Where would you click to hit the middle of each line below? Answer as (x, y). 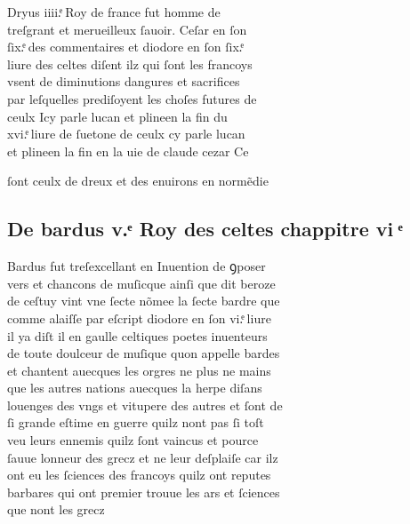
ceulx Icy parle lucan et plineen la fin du (117, 116)
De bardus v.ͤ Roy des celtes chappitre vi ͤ (205, 229)
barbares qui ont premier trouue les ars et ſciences (144, 492)
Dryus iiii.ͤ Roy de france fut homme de (114, 12)
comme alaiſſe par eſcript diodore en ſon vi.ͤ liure (139, 318)
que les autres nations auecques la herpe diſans (135, 388)
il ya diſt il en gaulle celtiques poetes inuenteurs (137, 335)
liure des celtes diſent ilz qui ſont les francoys (130, 64)
